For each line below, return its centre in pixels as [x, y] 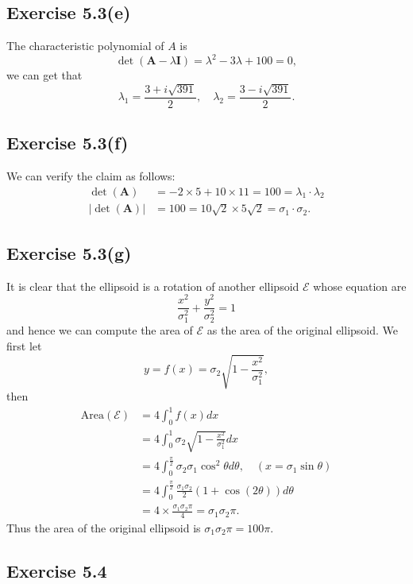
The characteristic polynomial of [85, 46]
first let [24, 345]
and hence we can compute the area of [100, 330]
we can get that [44, 75]
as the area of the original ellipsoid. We [303, 330]
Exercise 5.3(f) [68, 143]
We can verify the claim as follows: [91, 175]
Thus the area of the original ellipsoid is [104, 527]
